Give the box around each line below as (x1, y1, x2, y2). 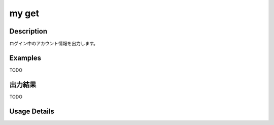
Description (9, 27, 48, 36)
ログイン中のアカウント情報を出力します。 (9, 41, 98, 47)
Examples (9, 53, 42, 62)
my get (9, 8, 40, 19)
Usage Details (9, 107, 54, 115)
